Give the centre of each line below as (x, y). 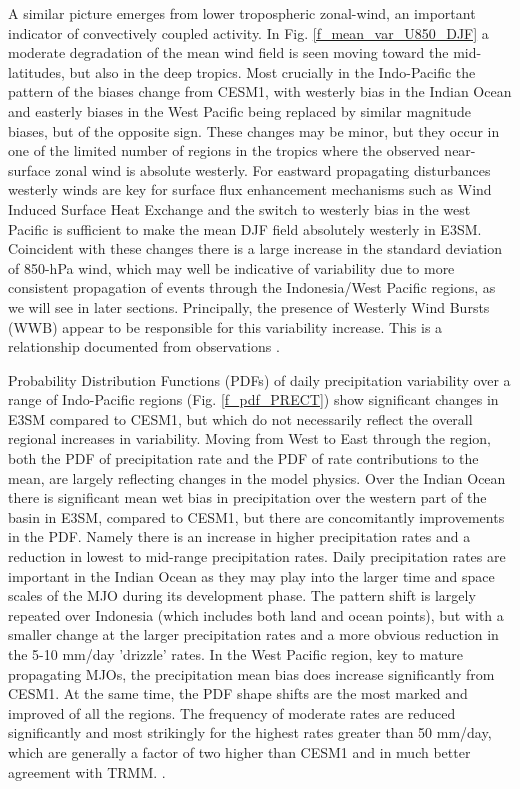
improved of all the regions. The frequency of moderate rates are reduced (232, 712)
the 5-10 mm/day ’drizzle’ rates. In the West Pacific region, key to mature (236, 654)
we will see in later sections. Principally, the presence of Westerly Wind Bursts (249, 306)
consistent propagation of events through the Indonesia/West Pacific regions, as (252, 287)
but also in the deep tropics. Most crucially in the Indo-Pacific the (272, 71)
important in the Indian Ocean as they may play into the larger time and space (251, 575)
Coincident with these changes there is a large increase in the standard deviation (255, 248)
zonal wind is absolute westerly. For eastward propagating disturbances (273, 169)
